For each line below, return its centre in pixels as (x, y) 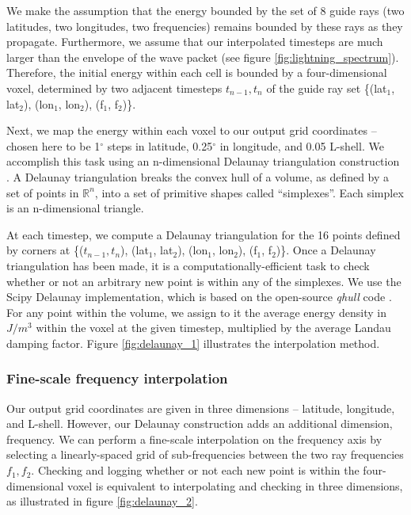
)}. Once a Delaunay (326, 250)
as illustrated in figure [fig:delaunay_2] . (102, 501)
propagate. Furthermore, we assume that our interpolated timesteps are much (195, 42)
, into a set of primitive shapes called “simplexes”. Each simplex (249, 192)
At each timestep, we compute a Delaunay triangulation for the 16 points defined (204, 234)
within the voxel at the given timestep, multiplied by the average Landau (213, 328)
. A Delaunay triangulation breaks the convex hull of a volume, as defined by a (198, 176)
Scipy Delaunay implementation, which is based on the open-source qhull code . (199, 297)
